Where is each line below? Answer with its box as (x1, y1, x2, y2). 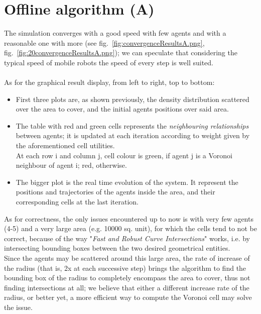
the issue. (4, 301, 33, 312)
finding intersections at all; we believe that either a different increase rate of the (4, 282, 249, 292)
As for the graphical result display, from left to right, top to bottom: (4, 77, 215, 87)
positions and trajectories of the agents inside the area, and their (16, 186, 215, 197)
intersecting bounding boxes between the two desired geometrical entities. (4, 243, 230, 253)
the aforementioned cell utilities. (16, 140, 115, 151)
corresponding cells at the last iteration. (16, 196, 139, 207)
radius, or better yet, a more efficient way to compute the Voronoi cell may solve (4, 292, 252, 302)
